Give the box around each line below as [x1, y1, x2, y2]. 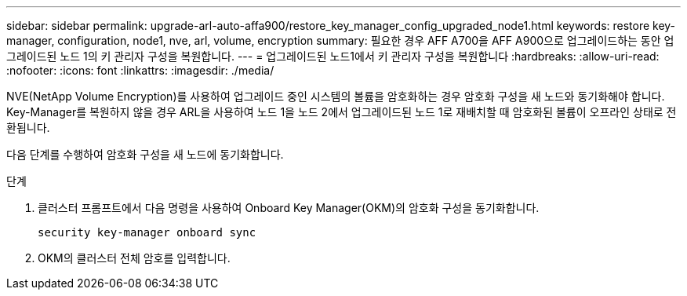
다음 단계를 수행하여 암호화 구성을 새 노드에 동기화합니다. [6, 148, 284, 161]
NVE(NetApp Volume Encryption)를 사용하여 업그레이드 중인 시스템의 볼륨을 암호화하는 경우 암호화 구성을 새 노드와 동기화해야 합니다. [6, 90, 665, 103]
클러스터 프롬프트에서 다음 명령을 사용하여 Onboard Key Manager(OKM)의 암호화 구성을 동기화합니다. [38, 201, 540, 214]
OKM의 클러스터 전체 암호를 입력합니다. [38, 251, 231, 265]
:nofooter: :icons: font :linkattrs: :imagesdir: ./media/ [6, 64, 274, 77]
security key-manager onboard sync [38, 226, 256, 239]
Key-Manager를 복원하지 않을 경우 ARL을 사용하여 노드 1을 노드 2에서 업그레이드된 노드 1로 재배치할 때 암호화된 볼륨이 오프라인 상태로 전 [6, 105, 677, 119]
